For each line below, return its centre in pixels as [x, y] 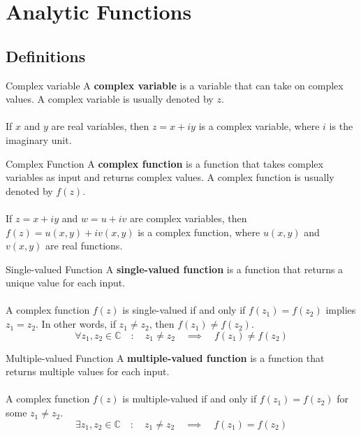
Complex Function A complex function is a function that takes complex [164, 163]
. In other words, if [76, 324]
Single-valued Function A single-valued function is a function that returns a [175, 269]
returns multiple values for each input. [88, 371]
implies [341, 310]
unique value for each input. [66, 283]
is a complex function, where [199, 232]
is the [341, 126]
